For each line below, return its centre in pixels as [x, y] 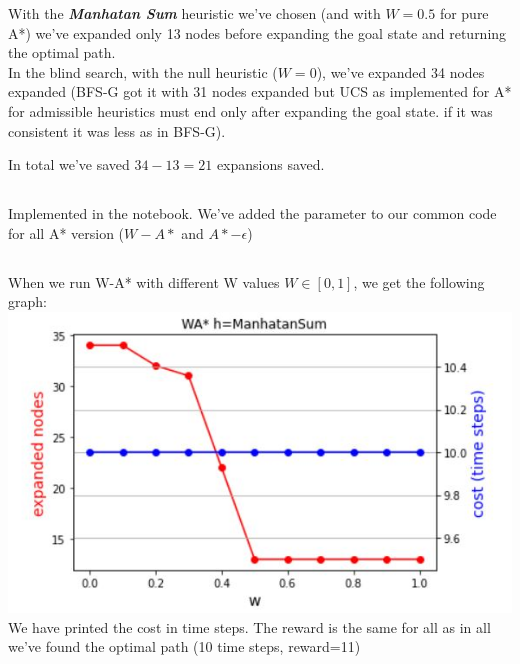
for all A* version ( [66, 232]
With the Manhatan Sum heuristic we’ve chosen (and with [194, 13]
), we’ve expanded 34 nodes [400, 71]
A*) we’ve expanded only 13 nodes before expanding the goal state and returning [257, 32]
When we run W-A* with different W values [144, 281]
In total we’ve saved [69, 164]
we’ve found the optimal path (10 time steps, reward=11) [184, 646]
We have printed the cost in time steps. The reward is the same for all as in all [249, 626]
